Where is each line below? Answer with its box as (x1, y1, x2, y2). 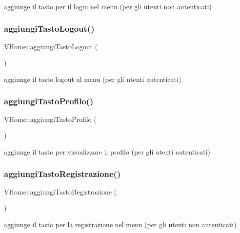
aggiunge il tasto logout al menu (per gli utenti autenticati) (4, 74, 181, 84)
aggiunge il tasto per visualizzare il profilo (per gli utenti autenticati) (4, 147, 211, 156)
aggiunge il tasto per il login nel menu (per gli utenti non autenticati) (4, 1, 212, 11)
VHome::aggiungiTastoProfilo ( (4, 114, 97, 124)
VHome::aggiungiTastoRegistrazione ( (4, 186, 117, 196)
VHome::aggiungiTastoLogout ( (4, 41, 98, 51)
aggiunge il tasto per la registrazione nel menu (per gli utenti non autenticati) (4, 219, 237, 229)
